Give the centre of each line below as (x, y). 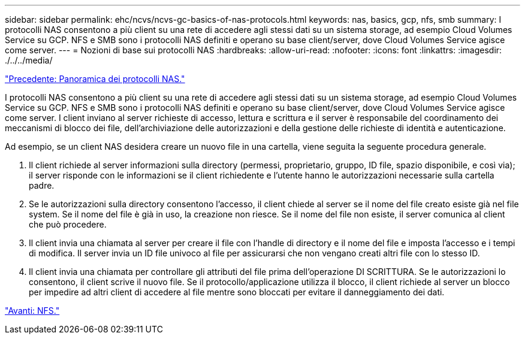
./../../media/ (29, 60)
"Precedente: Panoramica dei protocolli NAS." (95, 79)
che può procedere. (68, 224)
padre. (42, 185)
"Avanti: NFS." (32, 311)
